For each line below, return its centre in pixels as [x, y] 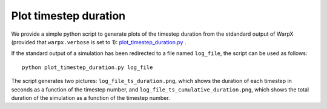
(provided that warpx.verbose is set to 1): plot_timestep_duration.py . [99, 42]
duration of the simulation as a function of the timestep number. [91, 97]
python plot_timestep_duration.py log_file [88, 67]
